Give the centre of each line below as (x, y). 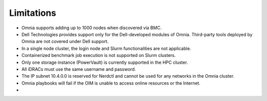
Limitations (33, 13)
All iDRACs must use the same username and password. (79, 69)
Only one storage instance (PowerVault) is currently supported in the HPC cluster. (105, 62)
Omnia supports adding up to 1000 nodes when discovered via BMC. (91, 28)
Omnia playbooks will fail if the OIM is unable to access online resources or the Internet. (111, 83)
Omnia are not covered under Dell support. (65, 42)
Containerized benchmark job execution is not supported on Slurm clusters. (99, 55)
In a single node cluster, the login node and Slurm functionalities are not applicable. (106, 48)
